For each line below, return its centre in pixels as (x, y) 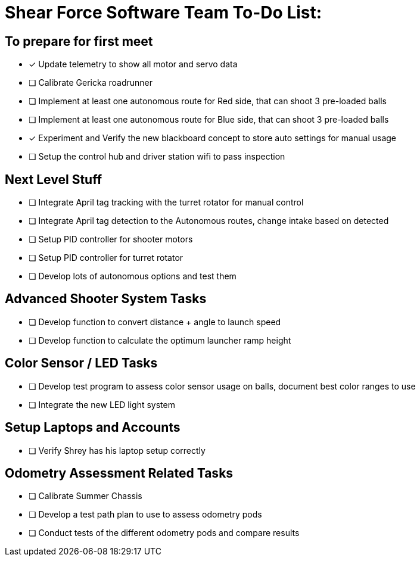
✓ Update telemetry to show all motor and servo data (133, 64)
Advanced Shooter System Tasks (106, 299)
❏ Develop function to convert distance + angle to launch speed (155, 322)
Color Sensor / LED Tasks (81, 363)
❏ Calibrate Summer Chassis (85, 496)
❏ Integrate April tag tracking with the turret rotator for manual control (166, 202)
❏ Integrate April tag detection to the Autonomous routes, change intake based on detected (209, 221)
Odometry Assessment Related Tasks (119, 473)
